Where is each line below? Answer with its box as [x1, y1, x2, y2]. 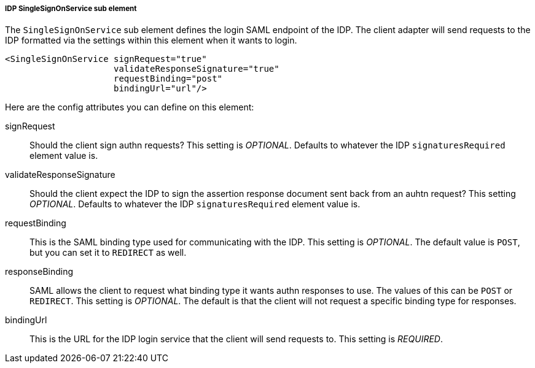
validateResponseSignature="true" [114, 64, 279, 74]
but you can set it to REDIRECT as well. [29, 247, 187, 258]
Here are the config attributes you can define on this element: [5, 102, 254, 113]
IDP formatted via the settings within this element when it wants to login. [5, 35, 297, 46]
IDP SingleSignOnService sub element [5, 4, 137, 13]
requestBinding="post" [114, 74, 223, 84]
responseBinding [5, 266, 74, 277]
